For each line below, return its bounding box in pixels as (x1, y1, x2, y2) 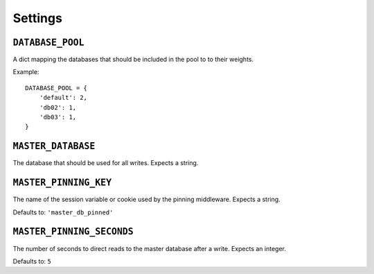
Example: (12, 68, 39, 76)
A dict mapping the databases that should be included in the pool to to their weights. (12, 55, 254, 64)
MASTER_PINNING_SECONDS (12, 226, 134, 237)
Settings (12, 10, 62, 26)
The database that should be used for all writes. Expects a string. (12, 159, 199, 167)
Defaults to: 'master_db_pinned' (12, 208, 114, 216)
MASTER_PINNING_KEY (12, 177, 112, 189)
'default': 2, (39, 94, 88, 102)
